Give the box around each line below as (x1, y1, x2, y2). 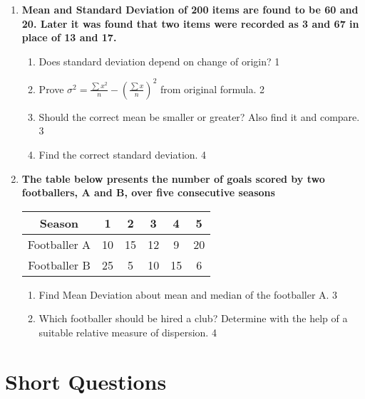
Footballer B (28, 256, 91, 273)
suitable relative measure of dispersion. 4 (38, 325, 217, 340)
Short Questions (5, 366, 167, 395)
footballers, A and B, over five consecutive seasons (21, 185, 275, 200)
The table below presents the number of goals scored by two (21, 171, 325, 186)
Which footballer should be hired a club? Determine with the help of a (38, 311, 348, 326)
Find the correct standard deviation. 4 (38, 147, 207, 162)
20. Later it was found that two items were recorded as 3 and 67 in (21, 16, 359, 31)
